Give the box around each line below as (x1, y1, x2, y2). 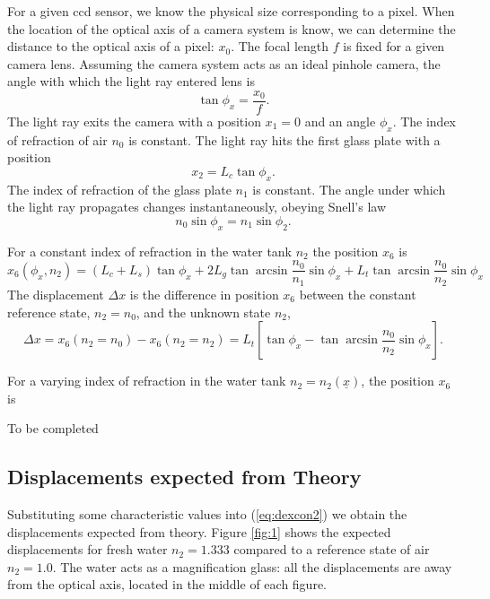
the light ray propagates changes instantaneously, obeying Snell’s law (7, 197, 387, 216)
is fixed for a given (343, 37, 445, 56)
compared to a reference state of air (233, 540, 430, 559)
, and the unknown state (136, 302, 271, 321)
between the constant (299, 284, 416, 303)
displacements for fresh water (7, 540, 168, 559)
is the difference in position (129, 284, 279, 303)
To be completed (7, 419, 99, 438)
